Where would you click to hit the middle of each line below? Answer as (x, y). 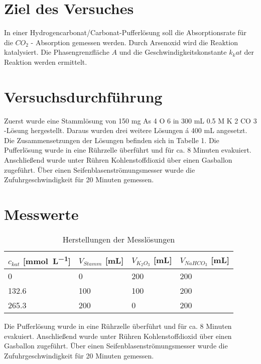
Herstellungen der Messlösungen (119, 239)
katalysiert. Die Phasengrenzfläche (57, 52)
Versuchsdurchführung (83, 96)
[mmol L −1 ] (47, 260)
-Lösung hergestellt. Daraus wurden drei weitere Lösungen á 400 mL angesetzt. (126, 130)
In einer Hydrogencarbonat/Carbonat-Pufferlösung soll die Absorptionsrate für (125, 32)
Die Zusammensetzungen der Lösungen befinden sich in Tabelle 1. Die (112, 140)
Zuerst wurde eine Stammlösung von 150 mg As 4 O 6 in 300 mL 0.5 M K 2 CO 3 (130, 120)
